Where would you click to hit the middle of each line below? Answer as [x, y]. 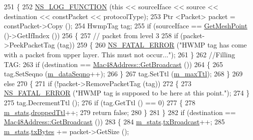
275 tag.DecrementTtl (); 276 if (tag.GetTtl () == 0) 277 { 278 [100, 102]
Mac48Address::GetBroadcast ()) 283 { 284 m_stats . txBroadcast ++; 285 [114, 122]
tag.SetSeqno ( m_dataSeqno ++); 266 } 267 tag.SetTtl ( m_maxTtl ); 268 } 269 [123, 74]
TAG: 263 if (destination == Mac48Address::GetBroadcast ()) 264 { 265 [113, 64]
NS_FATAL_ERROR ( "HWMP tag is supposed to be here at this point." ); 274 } [127, 93]
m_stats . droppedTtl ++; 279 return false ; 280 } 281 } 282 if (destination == [120, 112]
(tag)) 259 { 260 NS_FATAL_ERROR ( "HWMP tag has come [152, 45]
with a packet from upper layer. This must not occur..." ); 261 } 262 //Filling [120, 54]
